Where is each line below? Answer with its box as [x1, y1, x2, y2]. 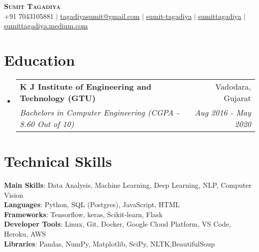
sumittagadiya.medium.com [4, 20, 88, 31]
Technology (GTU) [19, 92, 96, 104]
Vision [4, 189, 23, 200]
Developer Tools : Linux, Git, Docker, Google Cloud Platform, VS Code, [4, 219, 231, 229]
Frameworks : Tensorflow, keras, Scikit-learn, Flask [4, 209, 163, 219]
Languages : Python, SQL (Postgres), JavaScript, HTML [4, 199, 180, 210]
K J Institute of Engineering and [19, 80, 152, 92]
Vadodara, [215, 80, 251, 92]
